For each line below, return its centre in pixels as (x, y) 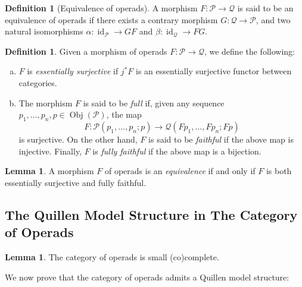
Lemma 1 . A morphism (49, 171)
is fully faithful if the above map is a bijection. (177, 151)
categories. (38, 82)
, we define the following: (249, 51)
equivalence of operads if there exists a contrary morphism (111, 19)
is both (279, 171)
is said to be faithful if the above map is (221, 139)
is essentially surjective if (73, 71)
